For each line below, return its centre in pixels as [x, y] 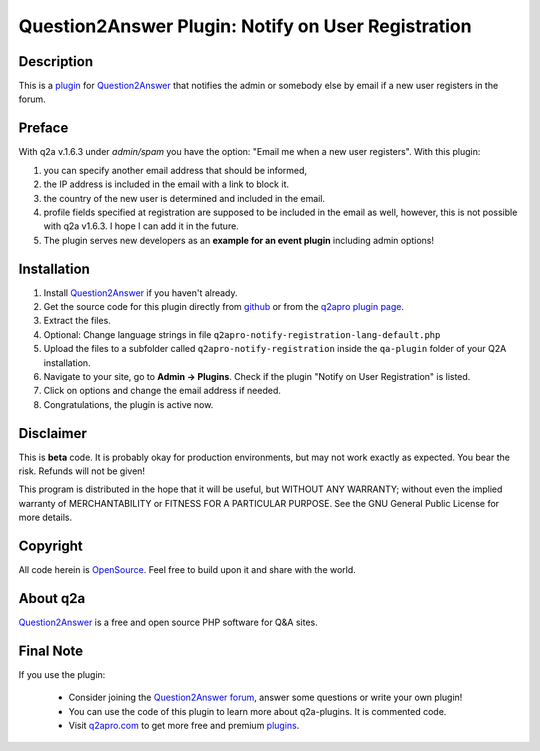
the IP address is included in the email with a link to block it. [166, 184]
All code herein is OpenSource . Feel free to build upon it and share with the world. [187, 570]
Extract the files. [77, 321]
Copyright [51, 546]
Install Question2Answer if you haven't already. [141, 292]
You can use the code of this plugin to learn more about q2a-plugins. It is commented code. [257, 711]
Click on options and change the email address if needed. [162, 391]
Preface [43, 128]
